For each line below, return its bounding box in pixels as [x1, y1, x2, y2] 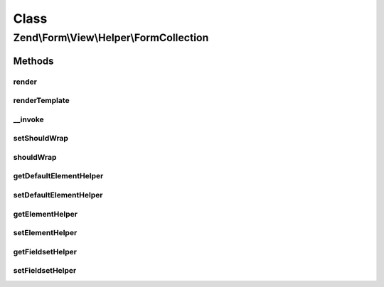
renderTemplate [13, 96, 70, 106]
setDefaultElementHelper [13, 190, 103, 200]
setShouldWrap [13, 134, 69, 143]
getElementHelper [13, 209, 78, 219]
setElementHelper [13, 228, 78, 238]
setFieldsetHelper [13, 266, 77, 276]
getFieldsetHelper [13, 247, 78, 256]
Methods [13, 55, 54, 67]
